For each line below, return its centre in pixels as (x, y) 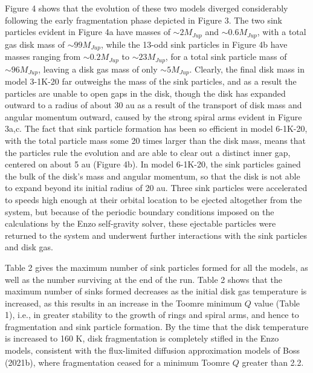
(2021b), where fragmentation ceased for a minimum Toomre (117, 362)
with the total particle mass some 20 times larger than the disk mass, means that (156, 140)
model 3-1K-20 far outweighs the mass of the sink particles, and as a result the (151, 81)
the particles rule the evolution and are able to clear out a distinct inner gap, (148, 152)
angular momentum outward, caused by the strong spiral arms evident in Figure (153, 116)
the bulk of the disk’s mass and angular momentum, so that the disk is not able (153, 176)
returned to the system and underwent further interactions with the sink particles (156, 235)
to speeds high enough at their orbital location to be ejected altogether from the (153, 199)
